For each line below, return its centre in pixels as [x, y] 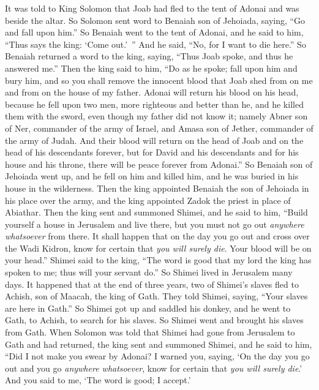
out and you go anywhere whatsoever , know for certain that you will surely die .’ [154, 368]
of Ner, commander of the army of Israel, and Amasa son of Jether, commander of [159, 128]
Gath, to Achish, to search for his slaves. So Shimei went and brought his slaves [154, 320]
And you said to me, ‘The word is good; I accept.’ [98, 380]
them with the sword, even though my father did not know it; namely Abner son [156, 116]
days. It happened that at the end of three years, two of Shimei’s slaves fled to [152, 284]
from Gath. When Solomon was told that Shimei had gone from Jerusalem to [150, 332]
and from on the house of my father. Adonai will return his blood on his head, [152, 92]
